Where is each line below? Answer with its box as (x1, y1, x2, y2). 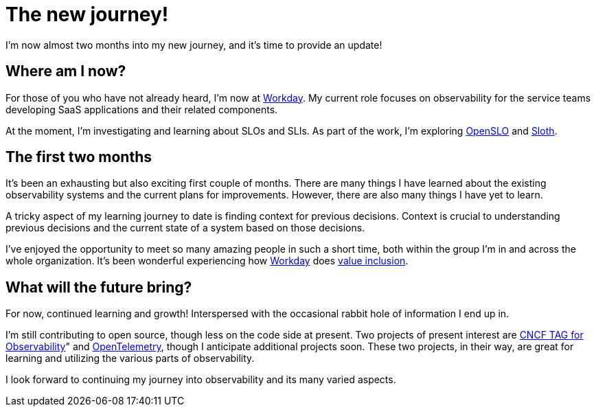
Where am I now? (5, 62, 126, 80)
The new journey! (5, 3, 169, 26)
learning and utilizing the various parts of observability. (5, 352, 255, 365)
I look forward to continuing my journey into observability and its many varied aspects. (5, 374, 396, 386)
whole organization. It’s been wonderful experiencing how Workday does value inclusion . (5, 255, 409, 267)
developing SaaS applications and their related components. (5, 103, 278, 115)
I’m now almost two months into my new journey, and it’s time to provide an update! (5, 38, 382, 51)
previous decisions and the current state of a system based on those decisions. (5, 222, 365, 234)
